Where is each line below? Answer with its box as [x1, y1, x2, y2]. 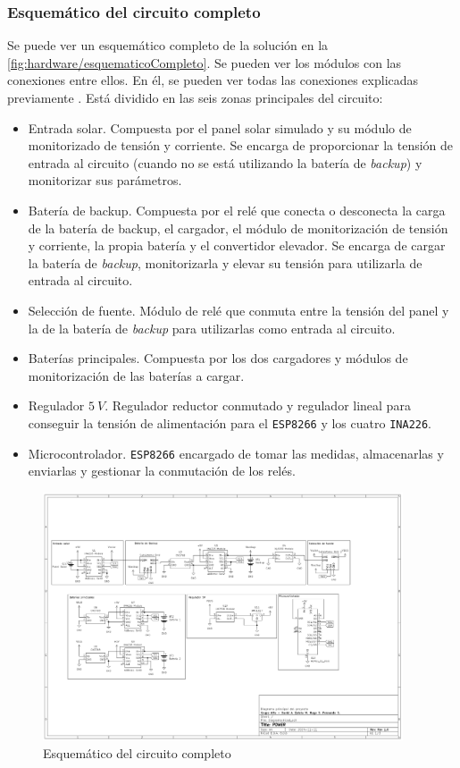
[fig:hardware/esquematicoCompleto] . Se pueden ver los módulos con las [7, 53, 402, 72]
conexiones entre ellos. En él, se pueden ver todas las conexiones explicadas [7, 71, 419, 89]
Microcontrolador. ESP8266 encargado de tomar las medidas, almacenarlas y [28, 443, 444, 462]
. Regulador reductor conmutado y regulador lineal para [105, 396, 411, 415]
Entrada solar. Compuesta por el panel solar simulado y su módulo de [28, 118, 412, 137]
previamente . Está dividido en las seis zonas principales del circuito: [7, 89, 383, 106]
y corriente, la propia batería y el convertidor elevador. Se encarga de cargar [28, 236, 446, 255]
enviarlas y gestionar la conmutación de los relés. [28, 461, 296, 480]
